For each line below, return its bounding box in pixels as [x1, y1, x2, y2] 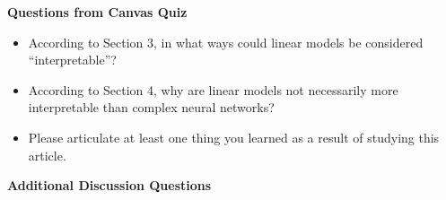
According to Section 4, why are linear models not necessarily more [28, 80, 398, 99]
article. [28, 145, 66, 164]
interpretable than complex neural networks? [28, 98, 275, 117]
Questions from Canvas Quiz [7, 3, 188, 21]
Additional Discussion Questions [7, 176, 212, 195]
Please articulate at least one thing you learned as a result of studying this [28, 127, 440, 146]
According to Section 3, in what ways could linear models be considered [28, 32, 424, 51]
